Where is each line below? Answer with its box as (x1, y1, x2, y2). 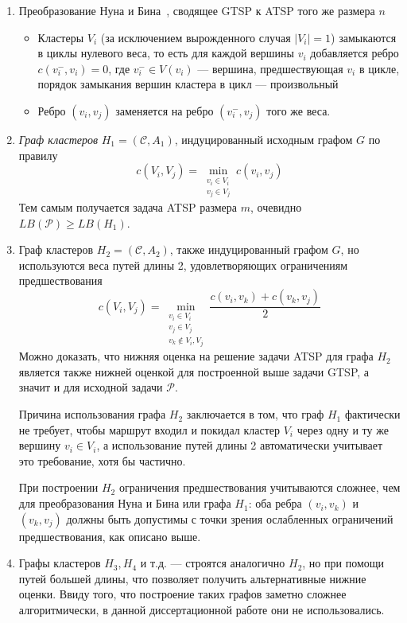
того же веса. (266, 102, 331, 119)
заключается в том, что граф (186, 406, 324, 422)
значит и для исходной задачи (18, 379, 163, 395)
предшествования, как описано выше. (18, 528, 201, 544)
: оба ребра (248, 495, 302, 512)
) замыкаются (331, 29, 397, 45)
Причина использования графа (18, 406, 166, 422)
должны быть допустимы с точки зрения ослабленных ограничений (66, 510, 393, 527)
